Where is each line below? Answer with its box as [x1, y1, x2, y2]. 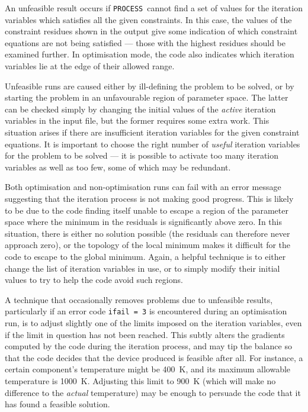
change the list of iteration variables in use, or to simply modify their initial [5, 262, 280, 274]
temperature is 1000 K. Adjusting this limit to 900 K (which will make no [5, 374, 276, 387]
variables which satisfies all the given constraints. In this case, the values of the [5, 13, 292, 25]
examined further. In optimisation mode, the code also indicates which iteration [5, 48, 294, 60]
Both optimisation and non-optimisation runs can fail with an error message [5, 181, 281, 193]
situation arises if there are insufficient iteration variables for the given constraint [5, 126, 300, 138]
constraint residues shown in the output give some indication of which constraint [5, 25, 298, 37]
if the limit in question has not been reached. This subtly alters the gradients [5, 328, 285, 340]
